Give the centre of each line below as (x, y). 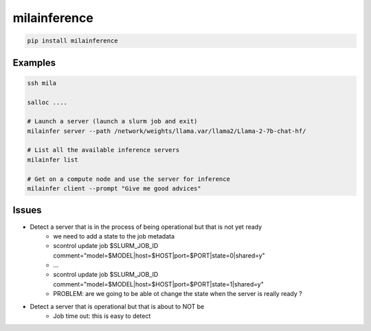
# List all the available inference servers (103, 150)
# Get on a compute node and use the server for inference (128, 179)
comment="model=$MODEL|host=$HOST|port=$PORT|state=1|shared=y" (158, 284)
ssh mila (42, 83)
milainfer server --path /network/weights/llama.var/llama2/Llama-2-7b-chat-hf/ (167, 131)
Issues (27, 210)
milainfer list (53, 160)
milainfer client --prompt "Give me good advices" (114, 189)
